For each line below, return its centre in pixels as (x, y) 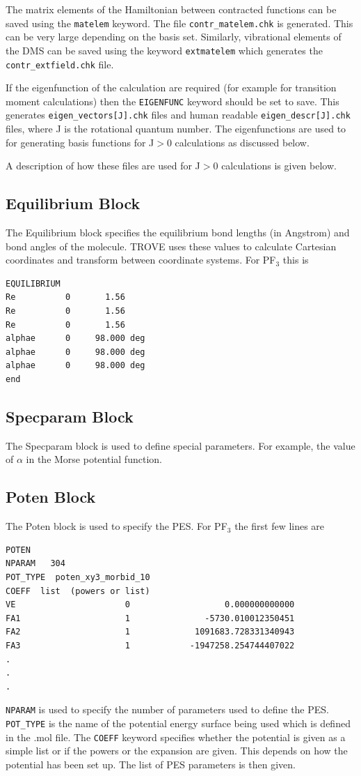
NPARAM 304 (35, 564)
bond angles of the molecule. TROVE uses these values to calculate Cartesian (171, 246)
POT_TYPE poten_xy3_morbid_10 (78, 577)
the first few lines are (280, 526)
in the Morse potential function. (94, 459)
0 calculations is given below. (275, 166)
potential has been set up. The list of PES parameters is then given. (151, 764)
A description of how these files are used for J (103, 166)
